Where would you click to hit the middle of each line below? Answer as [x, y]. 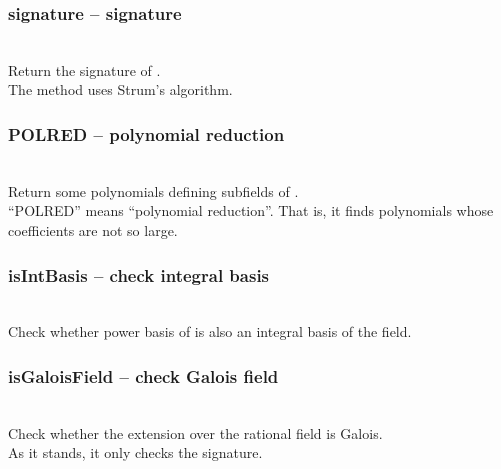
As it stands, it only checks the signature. [135, 452]
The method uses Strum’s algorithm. [120, 89]
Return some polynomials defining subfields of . [153, 190]
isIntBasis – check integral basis [139, 274]
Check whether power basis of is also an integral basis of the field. [210, 331]
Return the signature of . [84, 69]
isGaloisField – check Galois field [143, 375]
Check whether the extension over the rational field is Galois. [195, 432]
